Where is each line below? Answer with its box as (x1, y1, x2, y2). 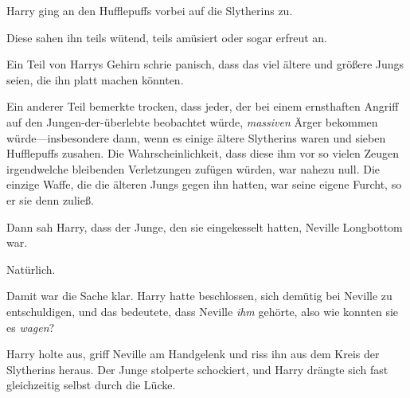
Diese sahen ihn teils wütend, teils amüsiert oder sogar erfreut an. (6, 29, 327, 45)
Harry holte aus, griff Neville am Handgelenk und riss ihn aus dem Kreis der (6, 345, 380, 362)
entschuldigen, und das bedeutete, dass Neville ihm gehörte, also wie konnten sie (6, 302, 399, 319)
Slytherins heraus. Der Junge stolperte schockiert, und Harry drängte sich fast (6, 361, 389, 377)
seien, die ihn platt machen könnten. (6, 71, 184, 88)
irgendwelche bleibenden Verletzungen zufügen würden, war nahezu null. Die (6, 160, 380, 177)
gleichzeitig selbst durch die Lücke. (6, 377, 176, 393)
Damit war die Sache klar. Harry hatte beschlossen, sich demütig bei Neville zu (6, 287, 392, 304)
